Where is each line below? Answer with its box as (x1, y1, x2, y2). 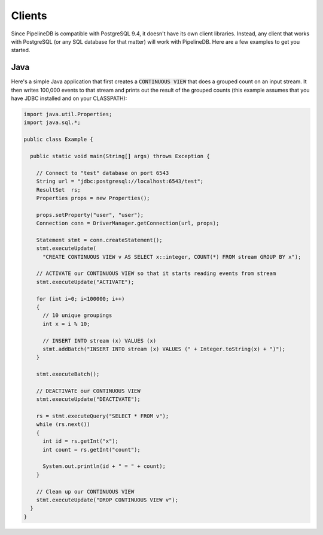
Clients (11, 9, 47, 22)
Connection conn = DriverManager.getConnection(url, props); (36, 220, 220, 227)
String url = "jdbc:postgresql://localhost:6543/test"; (36, 178, 204, 185)
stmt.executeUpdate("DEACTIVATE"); (36, 396, 141, 403)
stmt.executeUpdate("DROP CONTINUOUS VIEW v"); (36, 496, 179, 503)
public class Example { (23, 136, 94, 143)
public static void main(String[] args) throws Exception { (30, 153, 210, 159)
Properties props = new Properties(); (36, 195, 150, 201)
